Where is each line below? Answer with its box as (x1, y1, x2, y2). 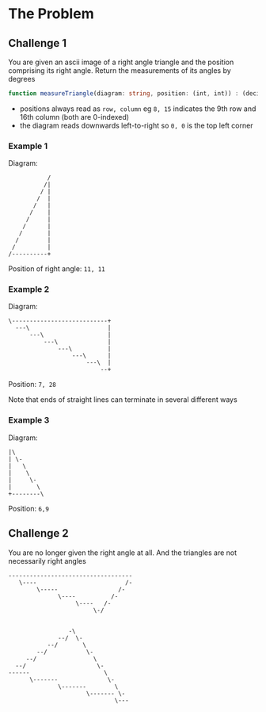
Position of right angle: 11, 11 (8, 264, 105, 274)
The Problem (8, 5, 94, 23)
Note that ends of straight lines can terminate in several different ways (8, 395, 237, 404)
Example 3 (8, 415, 50, 426)
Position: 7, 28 (8, 380, 57, 389)
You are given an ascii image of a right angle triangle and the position (8, 57, 234, 67)
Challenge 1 (8, 36, 67, 50)
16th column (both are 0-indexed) (19, 112, 129, 121)
